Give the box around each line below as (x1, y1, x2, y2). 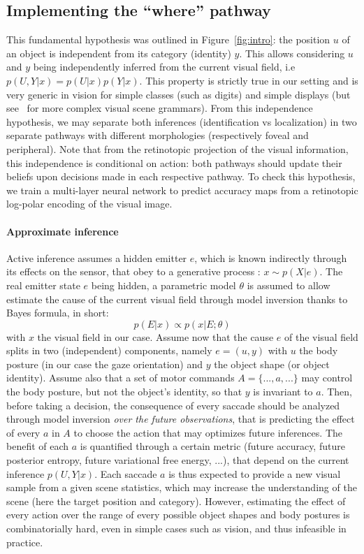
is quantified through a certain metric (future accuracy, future (80, 439, 345, 453)
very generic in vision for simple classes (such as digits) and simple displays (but (6, 87, 351, 101)
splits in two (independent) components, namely (6, 343, 212, 358)
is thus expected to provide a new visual (168, 466, 341, 481)
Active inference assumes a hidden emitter (6, 250, 187, 265)
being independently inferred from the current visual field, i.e (33, 59, 296, 74)
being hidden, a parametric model (91, 277, 236, 292)
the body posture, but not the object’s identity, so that (6, 384, 242, 399)
